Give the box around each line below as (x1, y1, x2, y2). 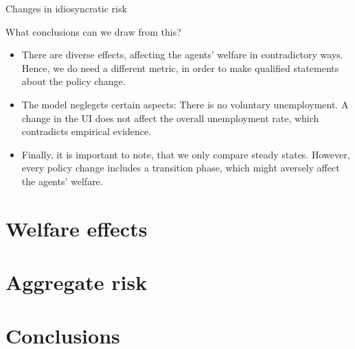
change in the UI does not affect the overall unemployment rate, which (21, 110, 319, 125)
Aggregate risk (5, 268, 148, 296)
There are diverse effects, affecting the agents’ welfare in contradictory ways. (21, 47, 343, 62)
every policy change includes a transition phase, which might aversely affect (21, 160, 340, 175)
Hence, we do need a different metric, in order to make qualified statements (21, 60, 339, 75)
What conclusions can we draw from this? (5, 24, 181, 38)
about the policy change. (21, 74, 126, 88)
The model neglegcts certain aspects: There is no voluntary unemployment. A (21, 97, 349, 111)
